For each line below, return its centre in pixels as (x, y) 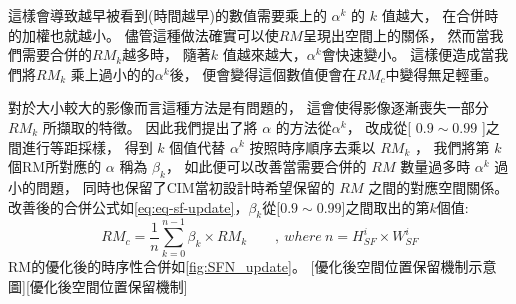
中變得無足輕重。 (441, 73)
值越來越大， (264, 54)
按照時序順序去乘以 (312, 146)
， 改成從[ (379, 126)
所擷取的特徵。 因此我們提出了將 (150, 126)
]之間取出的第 (385, 206)
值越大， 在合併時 (440, 15)
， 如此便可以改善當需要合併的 (266, 166)
